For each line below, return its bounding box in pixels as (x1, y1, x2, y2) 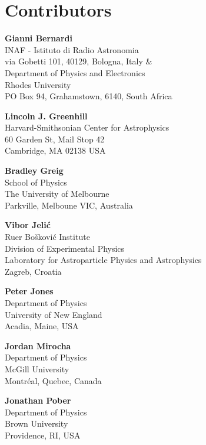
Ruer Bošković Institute (5, 230, 90, 243)
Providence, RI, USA (5, 428, 81, 441)
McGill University (5, 362, 69, 375)
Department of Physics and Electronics (5, 66, 145, 79)
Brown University (5, 417, 68, 430)
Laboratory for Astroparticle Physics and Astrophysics (5, 254, 202, 266)
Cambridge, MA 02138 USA (5, 144, 106, 157)
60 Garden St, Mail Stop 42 (5, 132, 105, 145)
